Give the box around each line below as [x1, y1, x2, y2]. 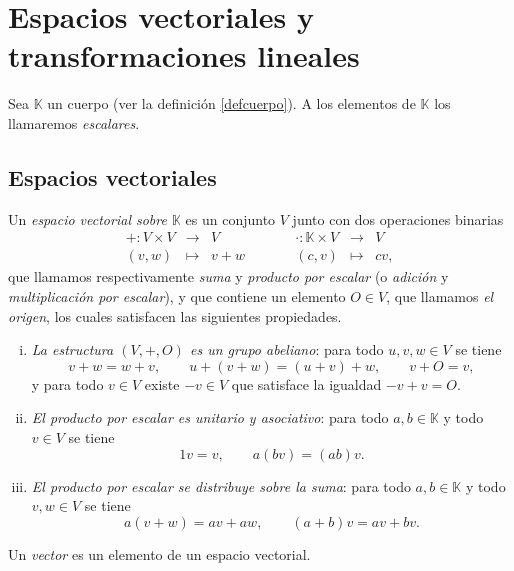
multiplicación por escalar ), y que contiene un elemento [8, 285, 346, 306]
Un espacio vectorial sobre [8, 208, 167, 229]
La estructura [31, 339, 114, 360]
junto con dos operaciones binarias [292, 208, 504, 229]
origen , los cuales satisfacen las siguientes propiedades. [8, 305, 342, 326]
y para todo [31, 373, 104, 394]
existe [144, 373, 180, 394]
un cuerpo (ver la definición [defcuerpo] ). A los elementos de [47, 93, 416, 114]
